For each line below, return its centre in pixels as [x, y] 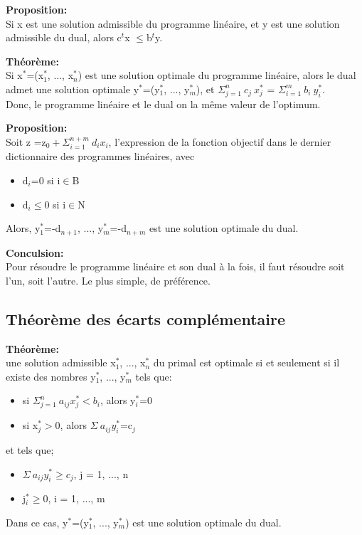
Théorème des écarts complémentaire [146, 318]
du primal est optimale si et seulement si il [246, 362]
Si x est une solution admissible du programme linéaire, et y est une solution [173, 23]
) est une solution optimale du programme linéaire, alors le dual [217, 75]
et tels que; [30, 449]
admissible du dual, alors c [64, 37]
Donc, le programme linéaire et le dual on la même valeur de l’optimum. [163, 104]
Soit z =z [26, 141]
